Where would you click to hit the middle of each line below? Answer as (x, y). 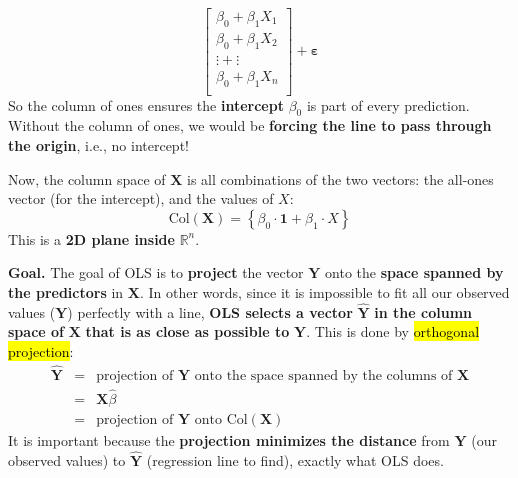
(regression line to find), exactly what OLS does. (295, 459)
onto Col (221, 420)
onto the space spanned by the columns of (323, 375)
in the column (423, 311)
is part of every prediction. (388, 104)
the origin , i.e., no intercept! (98, 144)
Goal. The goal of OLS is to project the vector (156, 272)
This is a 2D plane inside (91, 238)
